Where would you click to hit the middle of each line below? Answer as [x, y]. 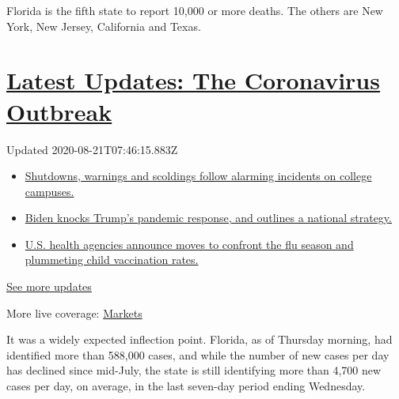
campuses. [49, 191]
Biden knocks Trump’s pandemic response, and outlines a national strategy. [208, 218]
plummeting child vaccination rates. [112, 260]
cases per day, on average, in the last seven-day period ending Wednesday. [186, 386]
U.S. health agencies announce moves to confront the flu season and [189, 244]
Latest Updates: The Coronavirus [193, 80]
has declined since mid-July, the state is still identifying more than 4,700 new [194, 370]
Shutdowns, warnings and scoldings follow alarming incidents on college [198, 176]
